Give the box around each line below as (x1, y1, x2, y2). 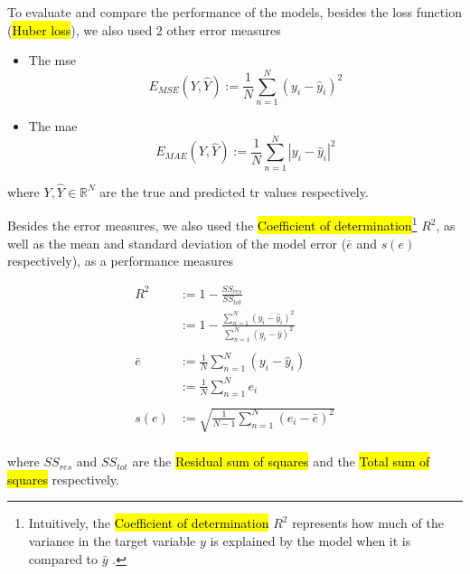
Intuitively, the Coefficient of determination (28, 513, 269, 532)
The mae (28, 116, 78, 135)
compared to (28, 549, 99, 568)
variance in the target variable (28, 531, 196, 550)
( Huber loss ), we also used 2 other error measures (7, 20, 281, 39)
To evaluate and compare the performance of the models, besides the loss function (7, 3, 462, 21)
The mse (28, 51, 76, 70)
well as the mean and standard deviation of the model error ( (7, 233, 347, 252)
